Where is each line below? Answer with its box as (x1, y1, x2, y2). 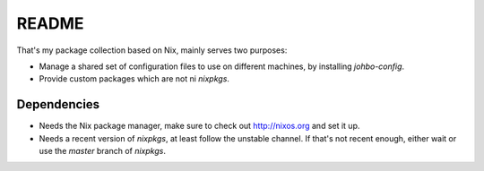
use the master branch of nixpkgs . (39, 146, 166, 157)
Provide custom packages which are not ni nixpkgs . (39, 73, 230, 84)
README (16, 13, 84, 33)
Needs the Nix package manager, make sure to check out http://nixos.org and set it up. (39, 121, 360, 132)
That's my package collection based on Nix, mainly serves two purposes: (16, 45, 288, 56)
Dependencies (16, 97, 100, 112)
